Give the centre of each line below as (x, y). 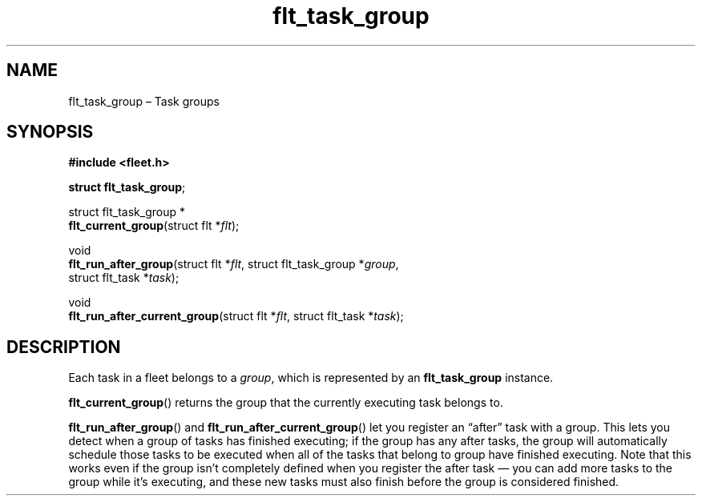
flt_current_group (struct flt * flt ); (154, 226)
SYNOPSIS (50, 132)
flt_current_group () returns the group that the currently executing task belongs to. (286, 403)
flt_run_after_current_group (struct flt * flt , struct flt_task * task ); (236, 316)
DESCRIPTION (64, 347)
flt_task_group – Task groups (144, 101)
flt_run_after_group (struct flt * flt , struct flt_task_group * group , (234, 264)
